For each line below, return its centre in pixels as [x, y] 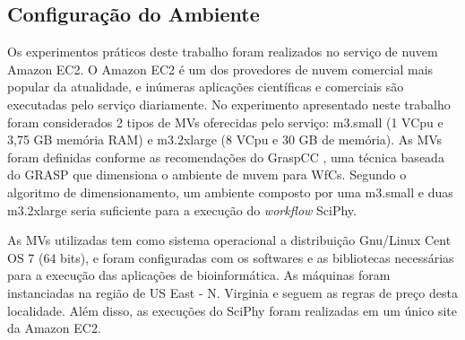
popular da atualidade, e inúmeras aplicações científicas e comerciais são [206, 87]
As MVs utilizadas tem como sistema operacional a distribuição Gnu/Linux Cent [229, 240]
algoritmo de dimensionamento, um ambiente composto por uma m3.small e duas [230, 192]
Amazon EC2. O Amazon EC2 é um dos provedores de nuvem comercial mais [220, 69]
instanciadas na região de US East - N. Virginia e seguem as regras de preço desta [232, 292]
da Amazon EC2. [54, 328]
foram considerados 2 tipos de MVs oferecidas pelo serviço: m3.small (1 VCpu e [225, 122]
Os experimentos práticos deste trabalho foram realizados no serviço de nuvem [223, 52]
